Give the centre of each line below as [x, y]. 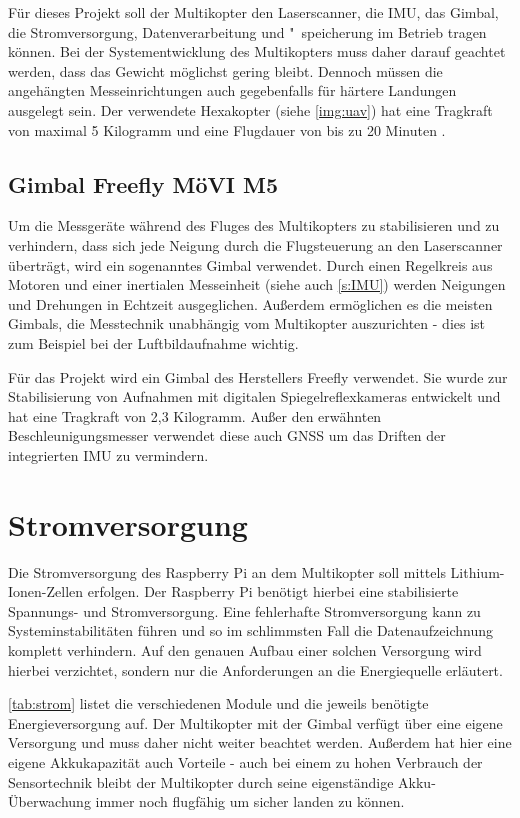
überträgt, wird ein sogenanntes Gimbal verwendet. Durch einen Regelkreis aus [250, 264]
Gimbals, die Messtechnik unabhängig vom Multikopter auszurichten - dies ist [247, 323]
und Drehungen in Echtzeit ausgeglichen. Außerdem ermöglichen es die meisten [250, 303]
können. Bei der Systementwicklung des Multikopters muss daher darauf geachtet [257, 51]
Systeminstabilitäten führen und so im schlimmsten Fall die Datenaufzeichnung [251, 630]
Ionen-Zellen [46, 591]
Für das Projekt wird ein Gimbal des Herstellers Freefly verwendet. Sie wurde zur [258, 376]
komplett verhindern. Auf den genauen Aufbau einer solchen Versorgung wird [245, 649]
